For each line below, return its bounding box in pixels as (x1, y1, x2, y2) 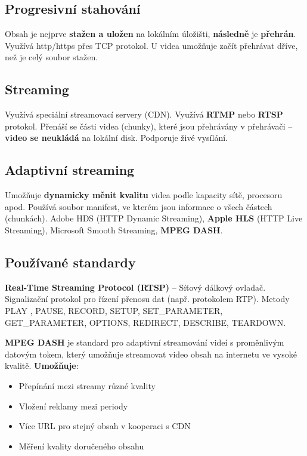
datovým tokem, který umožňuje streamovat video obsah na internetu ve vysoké (5, 347, 297, 360)
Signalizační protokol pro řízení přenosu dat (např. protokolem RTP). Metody (5, 292, 290, 305)
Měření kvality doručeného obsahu (18, 439, 144, 452)
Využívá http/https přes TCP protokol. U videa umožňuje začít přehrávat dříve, (5, 39, 298, 51)
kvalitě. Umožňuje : (5, 359, 79, 372)
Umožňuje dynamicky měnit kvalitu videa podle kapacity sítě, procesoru (5, 189, 283, 201)
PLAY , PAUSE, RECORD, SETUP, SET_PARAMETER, (5, 304, 223, 316)
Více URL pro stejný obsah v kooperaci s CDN (18, 420, 191, 432)
